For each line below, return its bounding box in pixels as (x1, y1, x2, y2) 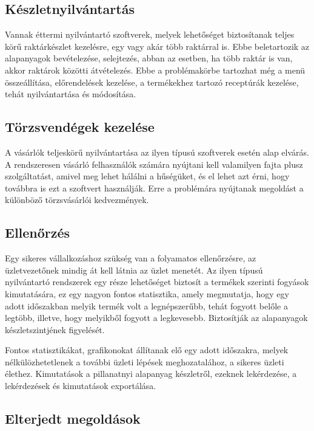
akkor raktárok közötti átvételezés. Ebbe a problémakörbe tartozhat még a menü (5, 63, 306, 76)
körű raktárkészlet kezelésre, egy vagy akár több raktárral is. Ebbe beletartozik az (5, 40, 310, 52)
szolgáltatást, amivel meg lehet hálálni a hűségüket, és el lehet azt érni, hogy (5, 170, 290, 182)
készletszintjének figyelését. (5, 323, 105, 336)
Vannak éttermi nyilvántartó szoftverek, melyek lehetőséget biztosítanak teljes (5, 28, 295, 41)
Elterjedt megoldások (5, 409, 141, 428)
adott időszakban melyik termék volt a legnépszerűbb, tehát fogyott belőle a (5, 299, 288, 312)
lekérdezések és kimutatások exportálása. (5, 379, 156, 392)
